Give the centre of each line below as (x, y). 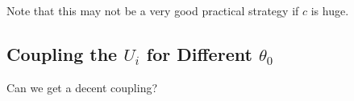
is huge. (330, 10)
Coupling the (62, 53)
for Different (199, 53)
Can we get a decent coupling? (82, 87)
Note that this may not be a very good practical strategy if (153, 10)
